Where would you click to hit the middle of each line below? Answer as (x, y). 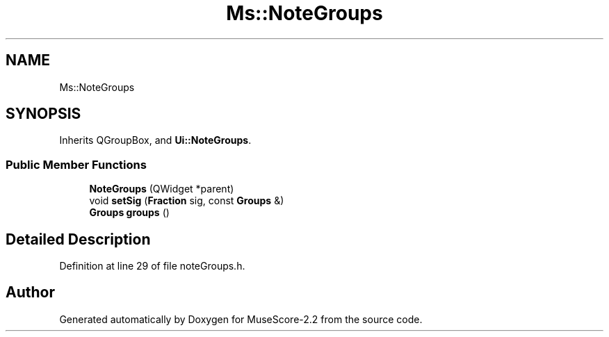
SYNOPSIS (43, 114)
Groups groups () (129, 213)
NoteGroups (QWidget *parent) (162, 189)
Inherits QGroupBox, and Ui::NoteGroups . (155, 140)
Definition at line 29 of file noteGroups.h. (152, 266)
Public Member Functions (76, 164)
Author (30, 293)
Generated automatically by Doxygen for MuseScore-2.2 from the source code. (241, 319)
